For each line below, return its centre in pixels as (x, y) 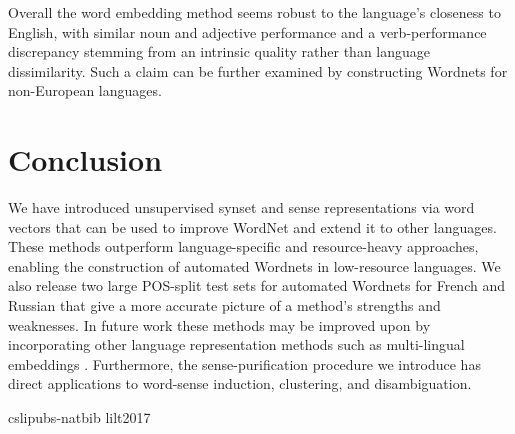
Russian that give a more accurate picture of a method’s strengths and (224, 305)
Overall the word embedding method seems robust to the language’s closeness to (254, 12)
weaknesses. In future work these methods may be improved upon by (219, 324)
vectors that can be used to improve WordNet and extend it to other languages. (252, 226)
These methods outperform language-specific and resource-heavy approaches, (243, 246)
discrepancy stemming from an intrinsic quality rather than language (219, 51)
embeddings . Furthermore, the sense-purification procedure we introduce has (244, 363)
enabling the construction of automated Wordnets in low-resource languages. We (254, 265)
